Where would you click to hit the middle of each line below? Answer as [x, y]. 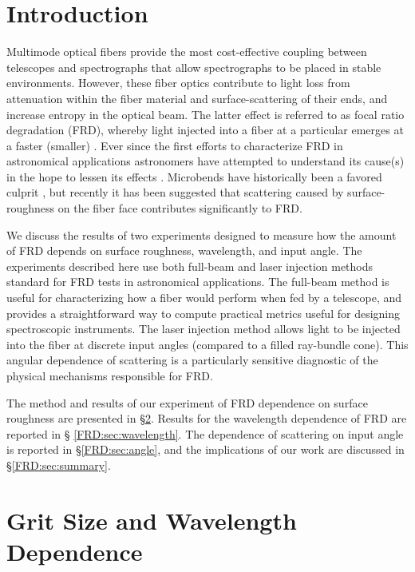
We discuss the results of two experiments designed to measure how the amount [202, 234]
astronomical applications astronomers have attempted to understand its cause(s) [206, 161]
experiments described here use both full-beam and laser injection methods [190, 266]
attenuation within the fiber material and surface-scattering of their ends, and [197, 98]
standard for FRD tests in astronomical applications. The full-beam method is [198, 282]
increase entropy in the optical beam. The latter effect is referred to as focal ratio [206, 114]
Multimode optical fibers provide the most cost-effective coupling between [187, 52]
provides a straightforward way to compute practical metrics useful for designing [203, 313]
